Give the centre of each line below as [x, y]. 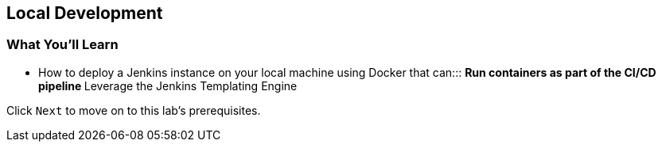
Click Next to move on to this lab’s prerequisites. [134, 110]
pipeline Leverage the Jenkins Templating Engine [168, 85]
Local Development [85, 13]
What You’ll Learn [62, 45]
